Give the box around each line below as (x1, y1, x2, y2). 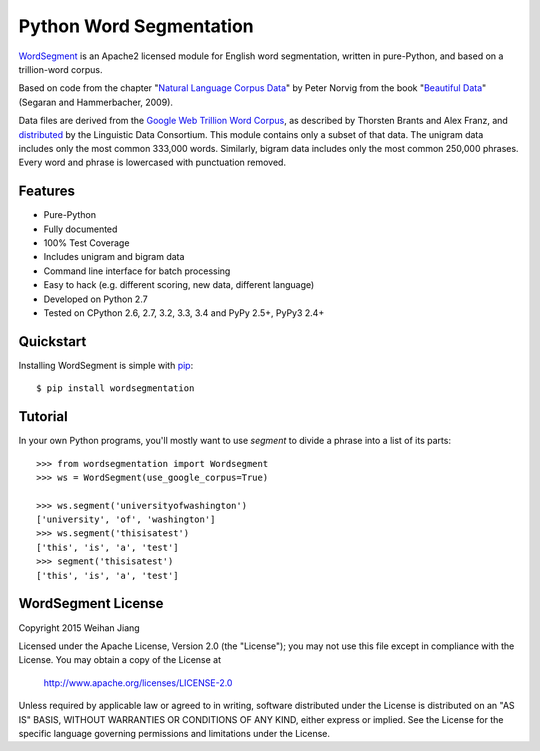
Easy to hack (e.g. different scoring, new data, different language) (43, 279, 315, 291)
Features (18, 183, 75, 200)
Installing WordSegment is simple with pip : (18, 359, 194, 371)
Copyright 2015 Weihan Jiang (18, 621, 140, 634)
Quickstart (18, 333, 87, 350)
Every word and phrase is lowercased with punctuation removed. (18, 156, 287, 169)
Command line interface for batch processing (43, 265, 231, 277)
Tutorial (18, 408, 69, 425)
